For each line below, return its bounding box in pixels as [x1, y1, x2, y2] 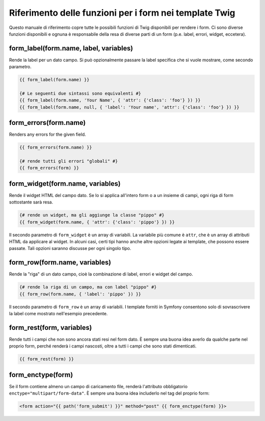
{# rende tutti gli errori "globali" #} [19, 158, 118, 164]
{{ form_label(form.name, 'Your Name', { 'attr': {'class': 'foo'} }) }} [19, 98, 201, 103]
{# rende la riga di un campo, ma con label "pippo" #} [19, 284, 157, 290]
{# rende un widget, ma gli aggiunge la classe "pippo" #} [19, 212, 164, 218]
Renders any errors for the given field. [9, 131, 86, 137]
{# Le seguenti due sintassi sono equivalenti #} [19, 91, 141, 96]
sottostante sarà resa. [9, 199, 53, 205]
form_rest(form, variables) [9, 323, 92, 332]
